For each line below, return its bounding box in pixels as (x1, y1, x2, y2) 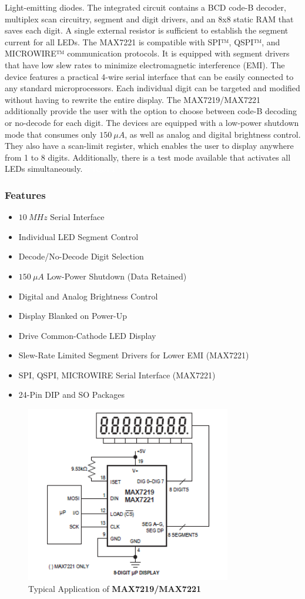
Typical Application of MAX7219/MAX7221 (28, 582, 202, 594)
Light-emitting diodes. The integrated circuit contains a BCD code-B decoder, (5, 1, 286, 13)
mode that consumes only (5, 128, 97, 140)
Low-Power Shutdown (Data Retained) (46, 269, 187, 282)
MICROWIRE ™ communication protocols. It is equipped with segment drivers (5, 47, 290, 59)
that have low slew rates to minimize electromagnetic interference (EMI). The (5, 58, 285, 71)
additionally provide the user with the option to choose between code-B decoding (5, 105, 297, 117)
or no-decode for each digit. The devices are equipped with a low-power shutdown (5, 116, 299, 128)
